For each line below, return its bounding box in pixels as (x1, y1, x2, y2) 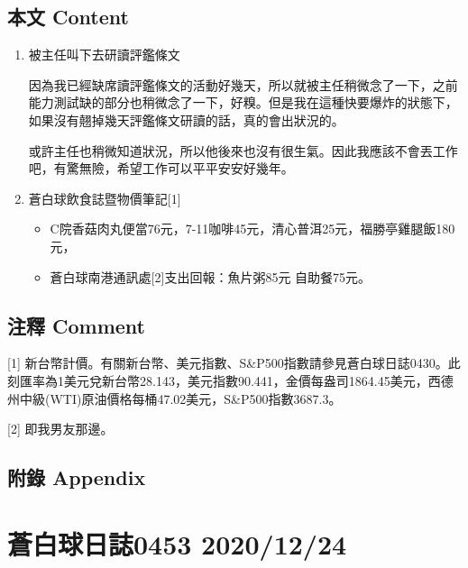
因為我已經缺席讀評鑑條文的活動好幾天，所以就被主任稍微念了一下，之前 (28, 75, 458, 94)
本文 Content (7, 3, 129, 31)
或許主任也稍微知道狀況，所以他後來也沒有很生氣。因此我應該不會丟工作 (28, 141, 458, 160)
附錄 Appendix (7, 463, 146, 491)
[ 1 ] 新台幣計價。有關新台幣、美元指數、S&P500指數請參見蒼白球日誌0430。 (7, 353, 448, 372)
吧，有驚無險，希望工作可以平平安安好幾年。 (28, 159, 294, 178)
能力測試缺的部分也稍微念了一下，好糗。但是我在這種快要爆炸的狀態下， (28, 93, 458, 112)
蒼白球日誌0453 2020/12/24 (7, 525, 347, 562)
